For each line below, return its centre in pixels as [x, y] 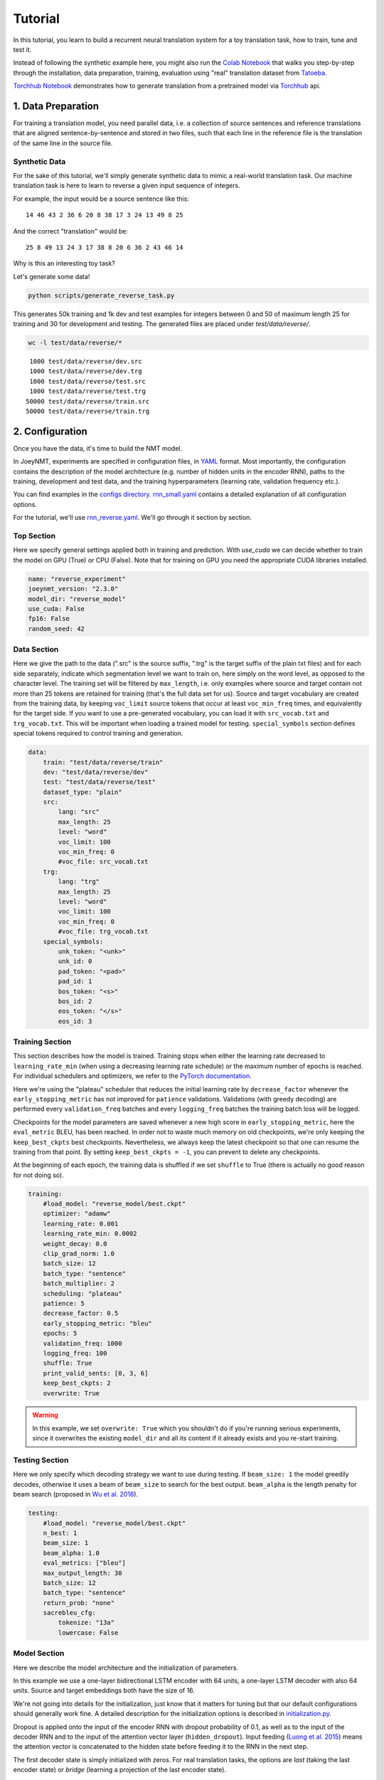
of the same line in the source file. [63, 143]
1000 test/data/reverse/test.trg [87, 391]
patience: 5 [64, 1303]
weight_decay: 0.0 [75, 1244]
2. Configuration [50, 431]
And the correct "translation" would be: [70, 231]
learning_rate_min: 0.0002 [90, 1234]
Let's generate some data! [52, 276]
